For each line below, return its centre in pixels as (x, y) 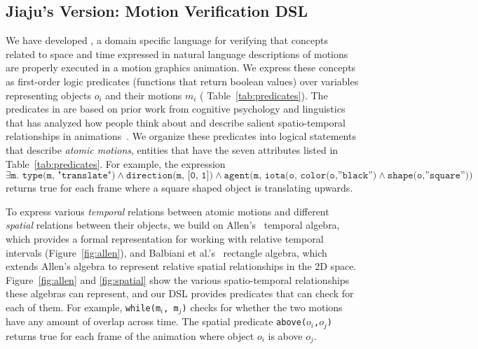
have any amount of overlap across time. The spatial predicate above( (156, 321)
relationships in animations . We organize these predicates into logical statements (181, 136)
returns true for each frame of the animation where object (130, 335)
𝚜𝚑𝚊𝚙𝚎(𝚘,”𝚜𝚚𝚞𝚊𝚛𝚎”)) (430, 176)
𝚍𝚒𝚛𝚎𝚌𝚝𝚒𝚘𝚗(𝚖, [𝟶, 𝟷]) (170, 176)
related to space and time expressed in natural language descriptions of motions (177, 54)
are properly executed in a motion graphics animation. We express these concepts (181, 67)
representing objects (48, 95)
